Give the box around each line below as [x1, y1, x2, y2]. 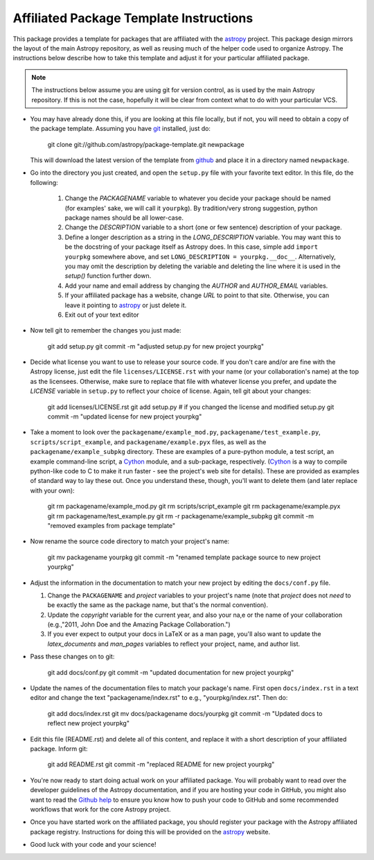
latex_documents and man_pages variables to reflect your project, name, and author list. [47, 640, 301, 648]
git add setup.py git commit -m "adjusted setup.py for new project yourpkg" [47, 342, 265, 350]
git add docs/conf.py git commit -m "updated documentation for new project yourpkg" [47, 668, 294, 676]
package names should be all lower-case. [64, 213, 184, 222]
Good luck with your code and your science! [30, 841, 157, 849]
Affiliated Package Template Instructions [12, 10, 253, 26]
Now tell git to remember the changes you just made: [30, 326, 181, 335]
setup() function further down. [64, 272, 152, 280]
